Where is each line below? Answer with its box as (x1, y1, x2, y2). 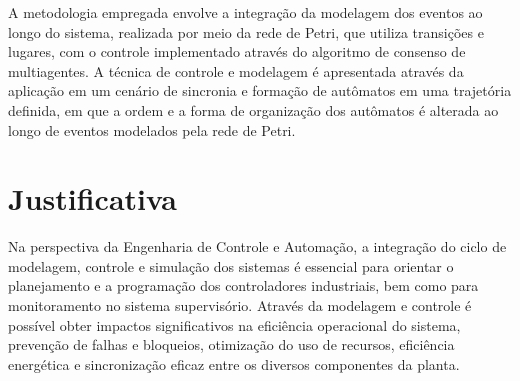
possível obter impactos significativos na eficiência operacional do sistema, (8, 314, 461, 335)
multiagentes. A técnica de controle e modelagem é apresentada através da (8, 60, 464, 81)
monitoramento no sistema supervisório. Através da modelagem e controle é (8, 295, 472, 316)
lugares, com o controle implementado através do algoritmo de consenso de (8, 41, 466, 62)
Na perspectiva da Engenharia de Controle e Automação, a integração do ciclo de (8, 236, 507, 257)
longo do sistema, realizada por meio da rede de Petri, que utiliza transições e (8, 21, 484, 42)
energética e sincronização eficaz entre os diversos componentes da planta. (8, 353, 460, 374)
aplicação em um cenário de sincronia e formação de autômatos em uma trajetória (8, 80, 512, 101)
